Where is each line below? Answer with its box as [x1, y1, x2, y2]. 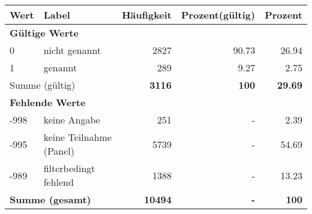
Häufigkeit [122, 8, 172, 22]
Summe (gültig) [10, 78, 76, 92]
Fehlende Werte [10, 95, 86, 109]
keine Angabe [43, 113, 100, 126]
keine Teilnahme [43, 130, 112, 144]
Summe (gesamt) [10, 192, 91, 206]
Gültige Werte [10, 26, 79, 40]
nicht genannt [43, 43, 101, 57]
